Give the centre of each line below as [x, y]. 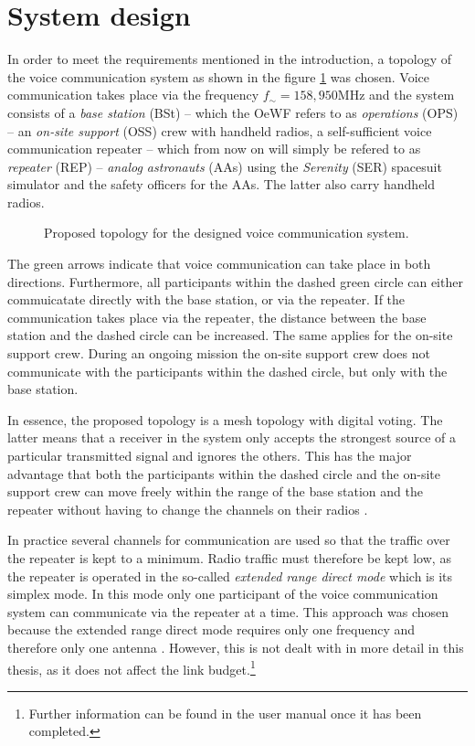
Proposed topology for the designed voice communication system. [227, 233]
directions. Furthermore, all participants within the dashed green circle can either [235, 281]
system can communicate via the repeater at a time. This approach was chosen [228, 611]
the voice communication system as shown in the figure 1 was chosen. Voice [219, 76]
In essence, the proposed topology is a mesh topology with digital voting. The [225, 419]
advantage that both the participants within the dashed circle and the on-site [224, 473]
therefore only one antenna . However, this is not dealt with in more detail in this [236, 647]
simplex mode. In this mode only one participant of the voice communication [223, 594]
